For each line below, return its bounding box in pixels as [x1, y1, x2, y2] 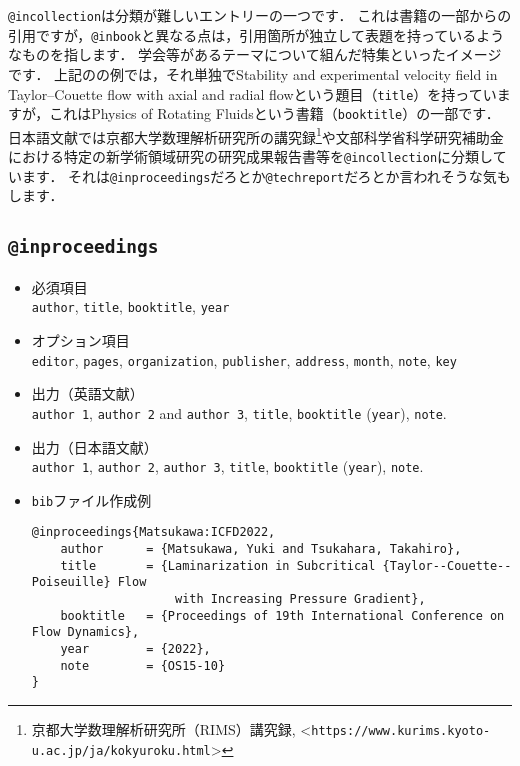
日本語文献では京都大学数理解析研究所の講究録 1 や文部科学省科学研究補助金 [8, 123, 504, 147]
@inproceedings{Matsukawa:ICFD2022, [31, 525, 276, 540]
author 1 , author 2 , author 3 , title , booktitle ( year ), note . [31, 456, 424, 477]
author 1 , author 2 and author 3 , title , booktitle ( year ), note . [31, 402, 447, 423]
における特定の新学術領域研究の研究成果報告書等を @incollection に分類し [8, 146, 493, 167]
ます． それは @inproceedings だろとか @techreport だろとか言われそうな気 [21, 165, 497, 186]
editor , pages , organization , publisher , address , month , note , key [31, 349, 457, 370]
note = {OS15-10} [60, 658, 226, 673]
